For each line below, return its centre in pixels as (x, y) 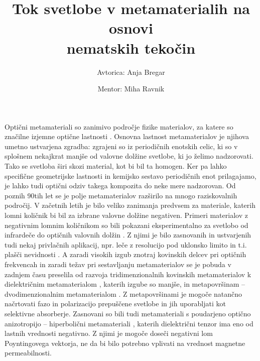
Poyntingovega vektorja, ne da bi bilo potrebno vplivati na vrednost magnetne (125, 343)
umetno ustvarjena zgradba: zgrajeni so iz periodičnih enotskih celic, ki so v (121, 146)
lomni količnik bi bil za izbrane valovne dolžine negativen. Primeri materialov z (126, 215)
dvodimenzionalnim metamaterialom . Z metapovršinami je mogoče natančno (123, 293)
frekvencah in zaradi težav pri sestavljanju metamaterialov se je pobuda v (118, 264)
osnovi (131, 28)
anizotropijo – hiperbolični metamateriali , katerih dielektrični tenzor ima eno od (129, 323)
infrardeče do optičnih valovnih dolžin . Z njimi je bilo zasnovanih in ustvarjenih (128, 235)
